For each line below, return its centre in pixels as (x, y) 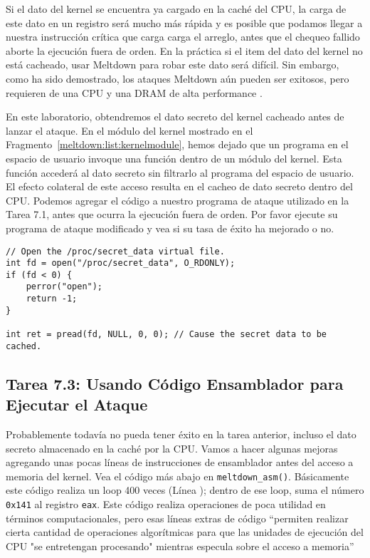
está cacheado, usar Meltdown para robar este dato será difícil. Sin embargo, (173, 64)
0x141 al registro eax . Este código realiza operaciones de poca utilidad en (166, 504)
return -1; (52, 299)
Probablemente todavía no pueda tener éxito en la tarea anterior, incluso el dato (181, 434)
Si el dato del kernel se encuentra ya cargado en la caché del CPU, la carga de (176, 9)
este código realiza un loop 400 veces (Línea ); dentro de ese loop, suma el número (185, 490)
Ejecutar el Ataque (77, 404)
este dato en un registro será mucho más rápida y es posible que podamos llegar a (184, 22)
